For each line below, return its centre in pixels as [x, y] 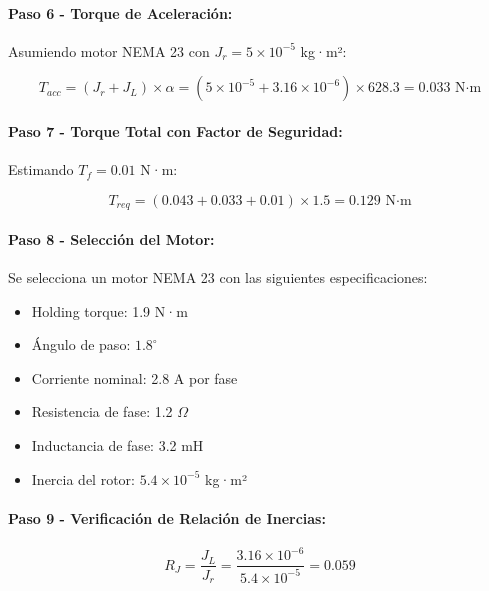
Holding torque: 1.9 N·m [109, 310]
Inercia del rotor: [83, 478]
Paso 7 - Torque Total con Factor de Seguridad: [175, 130]
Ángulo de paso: [81, 344]
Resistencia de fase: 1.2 [102, 411]
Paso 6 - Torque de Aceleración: [120, 12]
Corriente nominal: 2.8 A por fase [134, 377]
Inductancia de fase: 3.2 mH [117, 445]
